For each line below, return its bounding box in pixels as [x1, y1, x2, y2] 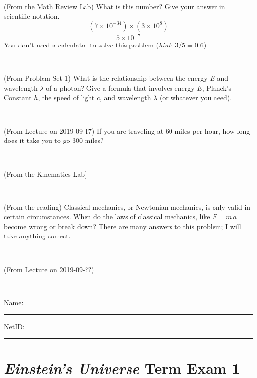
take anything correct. [4, 231, 71, 241]
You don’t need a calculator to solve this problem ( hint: [4, 40, 173, 50]
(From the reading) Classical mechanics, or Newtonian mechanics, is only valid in [4, 201, 251, 212]
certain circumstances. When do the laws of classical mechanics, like [4, 211, 210, 222]
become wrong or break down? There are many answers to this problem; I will [4, 221, 241, 231]
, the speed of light [38, 92, 95, 102]
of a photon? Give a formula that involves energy [46, 82, 195, 93]
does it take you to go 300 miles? [4, 135, 104, 145]
